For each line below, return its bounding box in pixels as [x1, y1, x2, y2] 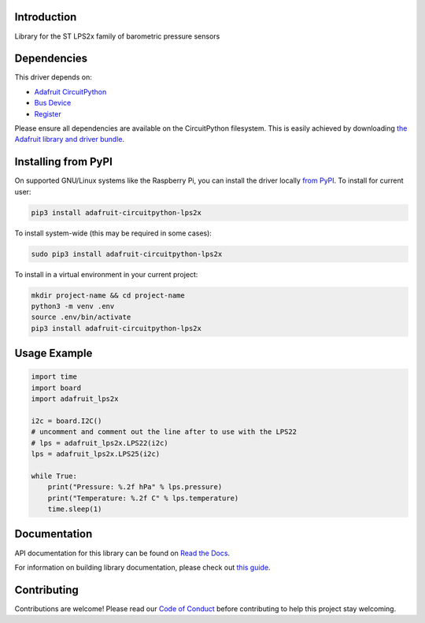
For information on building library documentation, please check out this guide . [14, 562, 271, 572]
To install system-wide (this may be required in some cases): [14, 228, 213, 238]
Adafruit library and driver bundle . [14, 135, 125, 144]
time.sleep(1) [47, 505, 102, 514]
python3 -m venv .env [31, 302, 115, 310]
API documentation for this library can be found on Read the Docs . [14, 548, 231, 558]
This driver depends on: [14, 72, 92, 82]
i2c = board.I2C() [31, 416, 102, 425]
